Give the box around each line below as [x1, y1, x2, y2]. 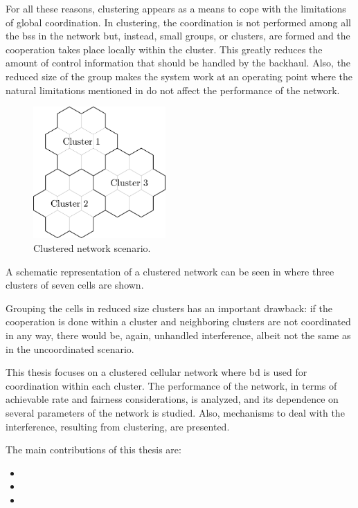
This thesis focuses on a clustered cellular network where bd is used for [6, 365, 307, 379]
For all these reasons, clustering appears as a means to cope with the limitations [6, 1, 346, 15]
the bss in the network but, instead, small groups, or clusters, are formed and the [6, 28, 350, 43]
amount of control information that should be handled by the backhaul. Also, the [6, 55, 351, 70]
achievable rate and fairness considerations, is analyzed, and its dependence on [6, 392, 339, 406]
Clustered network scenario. [33, 240, 151, 255]
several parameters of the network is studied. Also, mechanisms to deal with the [6, 405, 345, 419]
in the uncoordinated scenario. [6, 341, 134, 356]
